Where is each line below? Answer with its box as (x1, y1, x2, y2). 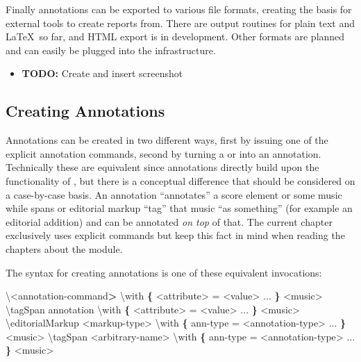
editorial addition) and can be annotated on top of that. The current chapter (6, 214, 333, 229)
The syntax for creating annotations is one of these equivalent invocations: (6, 265, 322, 279)
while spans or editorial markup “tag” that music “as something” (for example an (6, 201, 353, 215)
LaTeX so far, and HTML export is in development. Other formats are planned (6, 29, 345, 44)
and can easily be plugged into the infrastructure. (6, 42, 216, 57)
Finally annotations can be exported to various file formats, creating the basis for (6, 2, 352, 16)
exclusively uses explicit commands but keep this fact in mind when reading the (6, 228, 345, 242)
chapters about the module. (6, 241, 123, 256)
